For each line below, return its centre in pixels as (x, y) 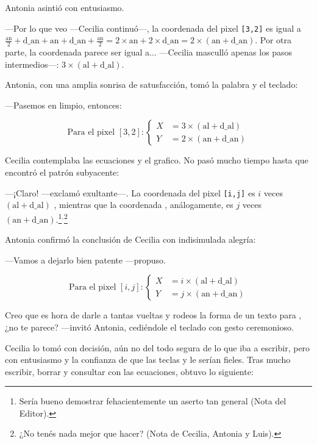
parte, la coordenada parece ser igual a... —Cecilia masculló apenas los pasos (149, 52)
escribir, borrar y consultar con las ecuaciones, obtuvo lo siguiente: (129, 371)
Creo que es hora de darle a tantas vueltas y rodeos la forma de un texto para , (153, 315)
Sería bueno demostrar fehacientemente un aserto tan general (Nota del (153, 401)
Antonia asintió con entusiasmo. (65, 7)
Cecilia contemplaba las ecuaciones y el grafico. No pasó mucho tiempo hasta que (157, 160)
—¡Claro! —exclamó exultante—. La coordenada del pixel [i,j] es (130, 192)
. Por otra (273, 40)
